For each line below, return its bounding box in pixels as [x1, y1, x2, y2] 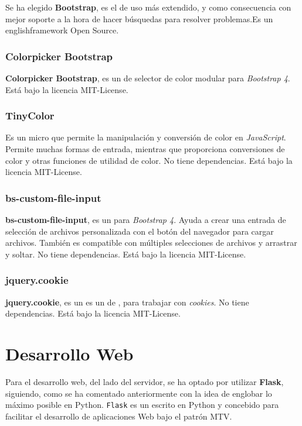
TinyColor [5, 108, 55, 123]
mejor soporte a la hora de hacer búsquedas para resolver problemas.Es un [5, 12, 273, 25]
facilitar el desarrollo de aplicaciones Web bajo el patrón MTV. [5, 410, 232, 422]
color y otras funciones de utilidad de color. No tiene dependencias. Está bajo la [5, 154, 293, 166]
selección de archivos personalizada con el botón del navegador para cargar [5, 225, 274, 237]
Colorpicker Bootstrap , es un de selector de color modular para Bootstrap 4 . [5, 72, 290, 84]
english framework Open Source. [5, 24, 119, 36]
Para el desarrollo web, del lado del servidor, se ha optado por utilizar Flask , [5, 375, 284, 387]
